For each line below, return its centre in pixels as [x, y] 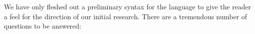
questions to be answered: [43, 26]
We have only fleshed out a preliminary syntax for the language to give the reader [127, 6]
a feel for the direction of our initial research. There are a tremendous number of [126, 16]
